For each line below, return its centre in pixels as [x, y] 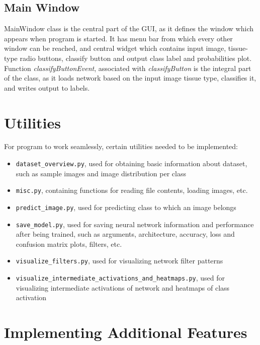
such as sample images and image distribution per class [101, 173]
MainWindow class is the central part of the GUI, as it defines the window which [129, 28]
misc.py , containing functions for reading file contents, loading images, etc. [132, 190]
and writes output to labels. [47, 87]
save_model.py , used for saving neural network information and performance [135, 224]
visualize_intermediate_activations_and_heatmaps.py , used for [120, 278]
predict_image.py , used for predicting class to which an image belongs [126, 207]
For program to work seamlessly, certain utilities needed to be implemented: [121, 146]
